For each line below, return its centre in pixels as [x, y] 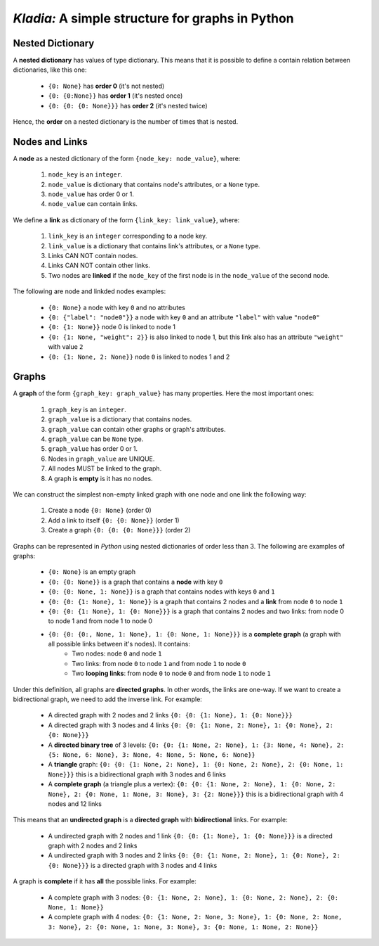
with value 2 [66, 347]
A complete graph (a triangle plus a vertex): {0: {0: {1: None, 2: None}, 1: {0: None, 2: [192, 784]
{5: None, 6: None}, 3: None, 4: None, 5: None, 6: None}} [152, 755]
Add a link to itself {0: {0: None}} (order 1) [114, 520]
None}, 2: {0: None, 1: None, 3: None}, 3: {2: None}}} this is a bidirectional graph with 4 [196, 794]
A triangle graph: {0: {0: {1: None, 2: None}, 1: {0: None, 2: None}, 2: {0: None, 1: [196, 765]
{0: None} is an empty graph [92, 572]
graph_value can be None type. [96, 439]
